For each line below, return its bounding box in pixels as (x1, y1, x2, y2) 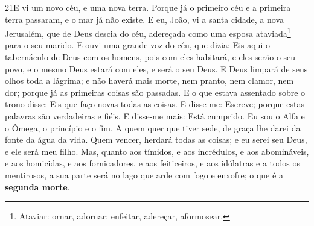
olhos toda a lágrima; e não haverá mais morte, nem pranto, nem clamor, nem (5, 74, 294, 87)
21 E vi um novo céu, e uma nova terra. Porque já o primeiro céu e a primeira (5, 1, 291, 13)
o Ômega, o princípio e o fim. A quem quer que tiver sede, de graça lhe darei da (5, 121, 301, 134)
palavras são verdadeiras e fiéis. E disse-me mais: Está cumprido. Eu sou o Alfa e (5, 110, 305, 122)
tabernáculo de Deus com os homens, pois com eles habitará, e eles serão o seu (5, 51, 296, 63)
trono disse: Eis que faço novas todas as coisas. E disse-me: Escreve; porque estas (5, 98, 304, 110)
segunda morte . (5, 180, 70, 193)
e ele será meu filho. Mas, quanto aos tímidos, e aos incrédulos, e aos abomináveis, (5, 145, 309, 157)
